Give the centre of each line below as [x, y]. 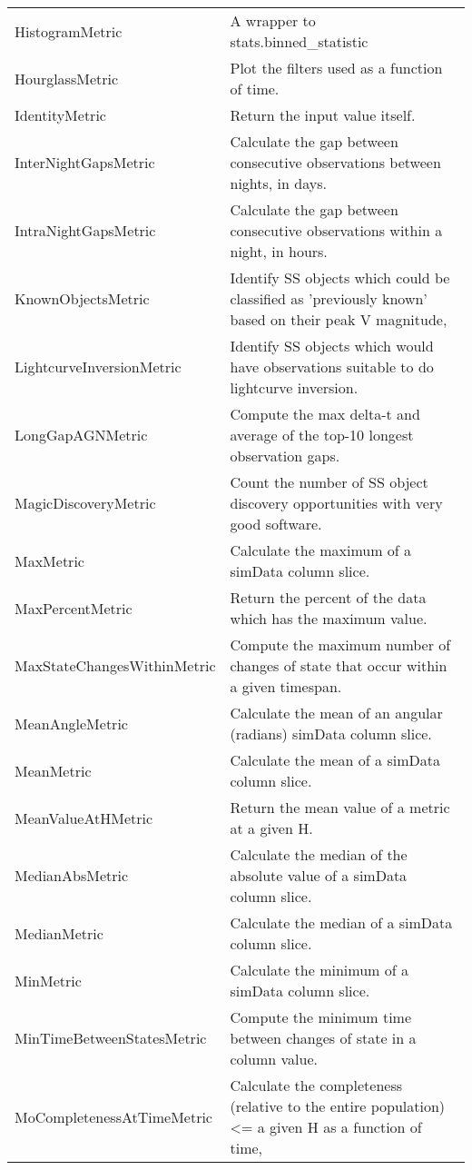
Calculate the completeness [316, 1085]
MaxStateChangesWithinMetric [115, 665]
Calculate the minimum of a [319, 970]
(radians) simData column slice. [331, 734]
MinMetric [48, 980]
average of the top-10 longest [322, 435]
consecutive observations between [335, 162]
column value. [274, 1059]
